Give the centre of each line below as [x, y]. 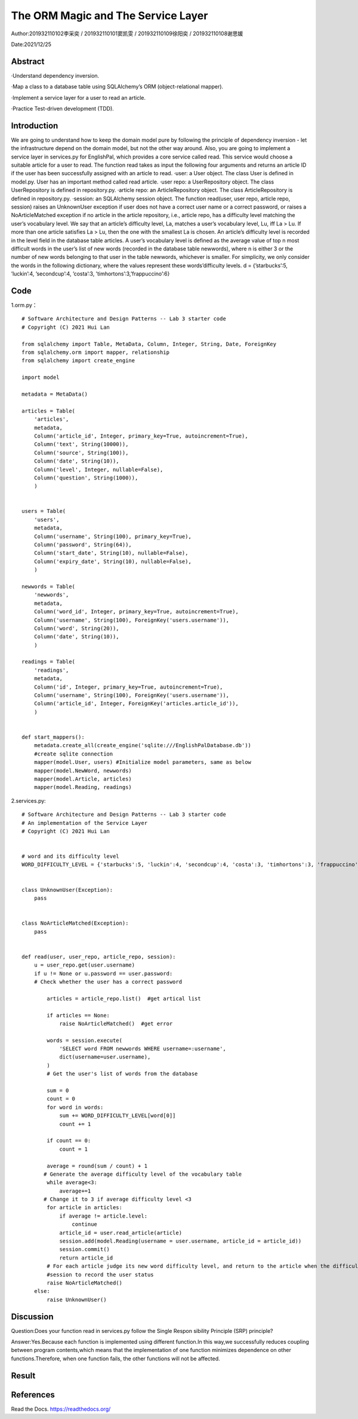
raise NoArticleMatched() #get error [116, 1023]
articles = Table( [49, 411]
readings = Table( [49, 662]
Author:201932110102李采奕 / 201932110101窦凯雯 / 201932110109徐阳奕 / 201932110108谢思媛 [127, 33]
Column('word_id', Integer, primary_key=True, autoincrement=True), [136, 612]
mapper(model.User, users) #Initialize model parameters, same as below [143, 762]
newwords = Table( [49, 586]
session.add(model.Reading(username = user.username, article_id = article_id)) [180, 1241]
